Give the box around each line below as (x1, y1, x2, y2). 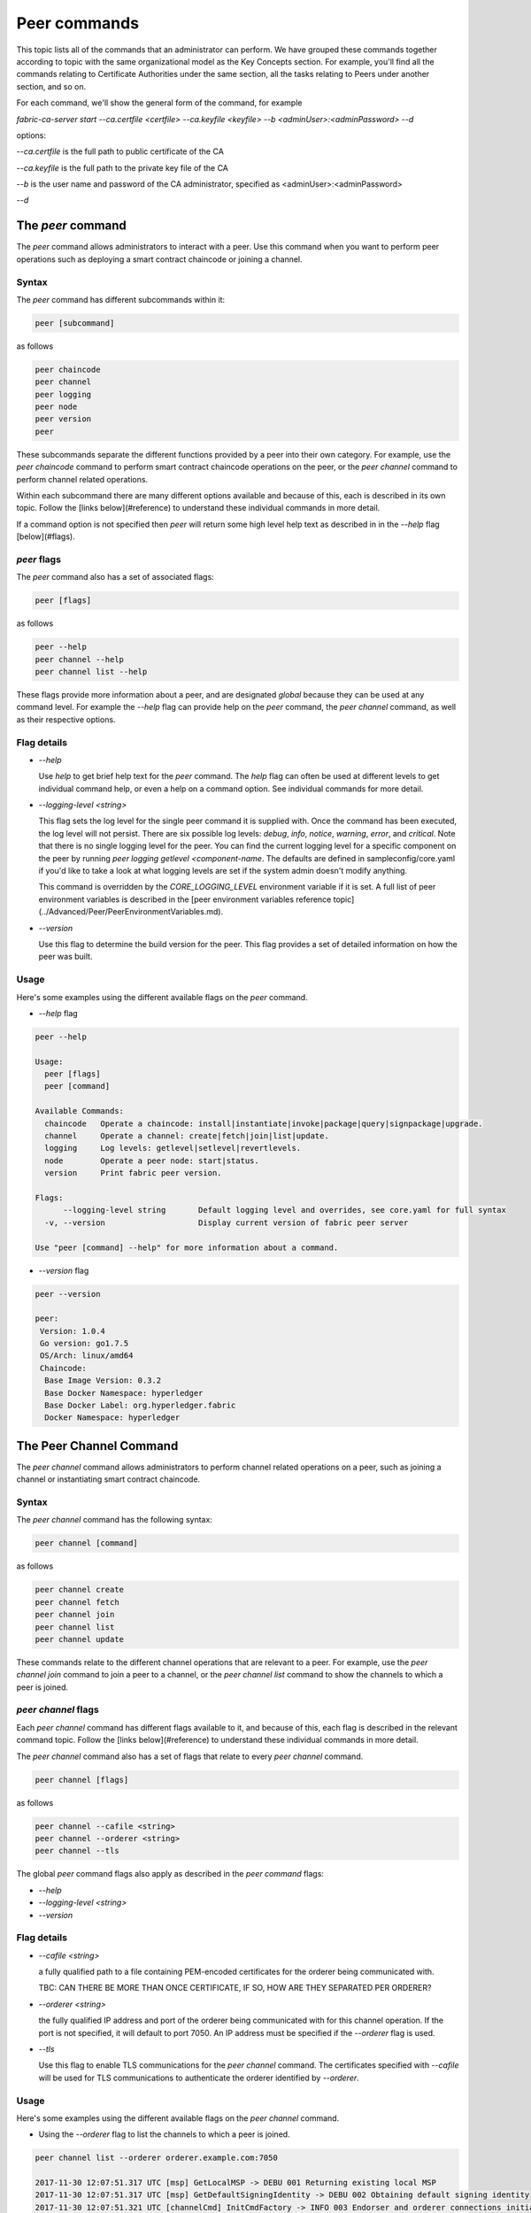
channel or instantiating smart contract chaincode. (16, 1474, 201, 1484)
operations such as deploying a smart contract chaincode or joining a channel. (16, 253, 303, 265)
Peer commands (16, 13, 140, 33)
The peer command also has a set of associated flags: (16, 572, 214, 582)
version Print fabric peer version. (44, 1168, 222, 1178)
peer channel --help (35, 654, 124, 664)
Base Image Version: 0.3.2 (44, 1376, 162, 1385)
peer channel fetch (35, 1597, 119, 1607)
